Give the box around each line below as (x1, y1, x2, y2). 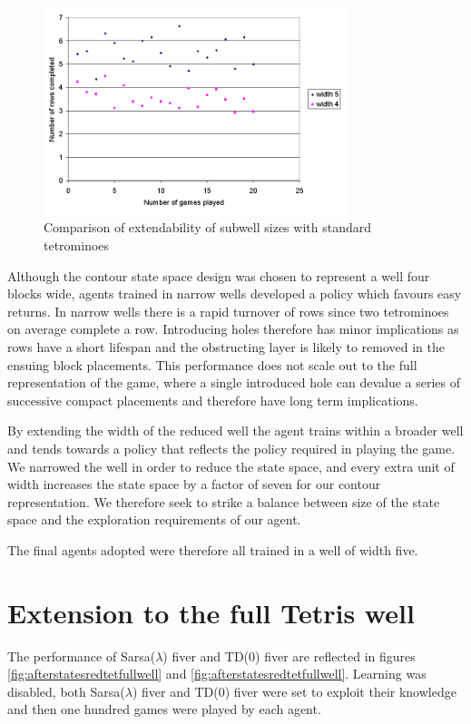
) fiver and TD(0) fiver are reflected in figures (162, 646, 416, 665)
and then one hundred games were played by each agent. (7, 700, 321, 719)
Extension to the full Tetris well (7, 593, 415, 631)
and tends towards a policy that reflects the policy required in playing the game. (7, 439, 456, 458)
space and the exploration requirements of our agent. (7, 510, 301, 529)
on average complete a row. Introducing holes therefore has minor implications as (7, 319, 459, 338)
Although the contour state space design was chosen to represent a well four (7, 266, 430, 285)
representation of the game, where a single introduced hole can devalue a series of (7, 373, 461, 392)
